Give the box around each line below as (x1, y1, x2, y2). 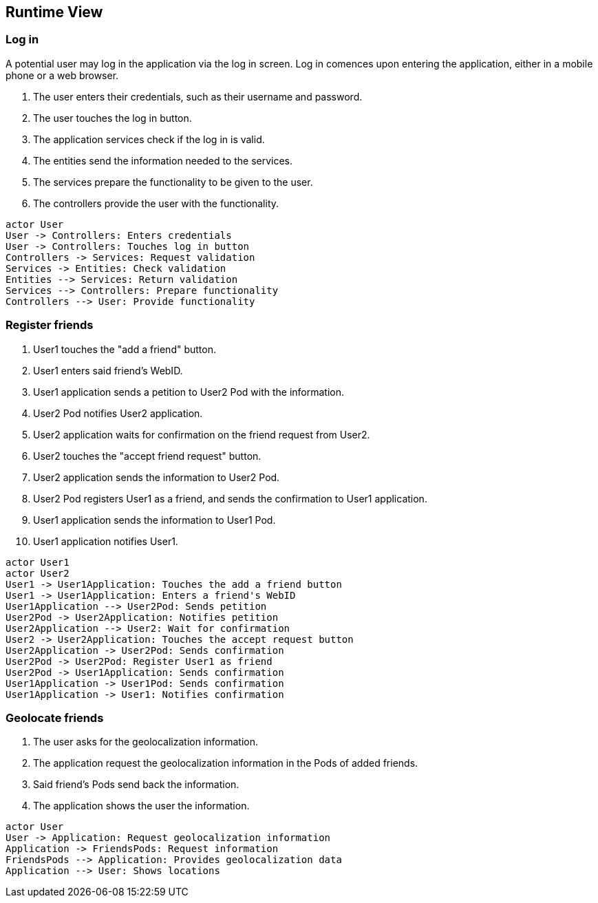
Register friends (6, 318, 94, 332)
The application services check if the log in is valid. (33, 133, 265, 145)
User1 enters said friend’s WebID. (33, 364, 183, 376)
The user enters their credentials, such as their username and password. (33, 90, 363, 103)
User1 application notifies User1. (33, 535, 178, 547)
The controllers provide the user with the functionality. (33, 197, 279, 209)
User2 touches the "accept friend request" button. (33, 449, 261, 462)
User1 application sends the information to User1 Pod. (33, 513, 276, 526)
